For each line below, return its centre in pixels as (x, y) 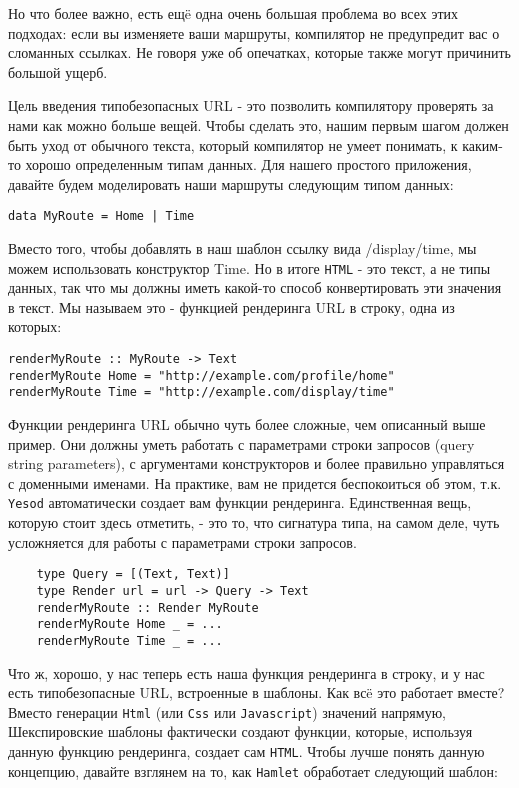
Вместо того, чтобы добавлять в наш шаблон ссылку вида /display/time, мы (242, 248)
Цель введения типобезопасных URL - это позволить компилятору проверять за (251, 105)
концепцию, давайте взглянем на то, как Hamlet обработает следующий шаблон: (253, 770)
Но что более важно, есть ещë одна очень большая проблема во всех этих (233, 13)
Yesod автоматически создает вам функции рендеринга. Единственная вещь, (240, 502)
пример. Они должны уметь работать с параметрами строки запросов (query (241, 443)
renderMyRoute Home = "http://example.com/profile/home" (201, 375)
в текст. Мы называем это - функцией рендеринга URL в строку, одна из (231, 306)
